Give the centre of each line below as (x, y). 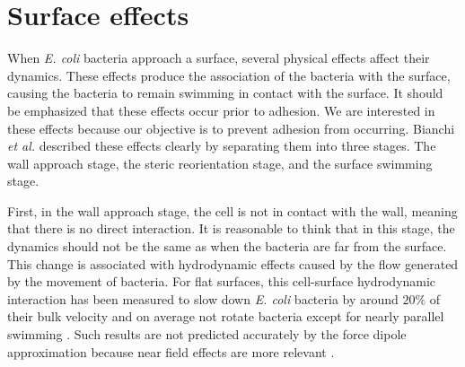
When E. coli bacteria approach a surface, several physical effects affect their (219, 58)
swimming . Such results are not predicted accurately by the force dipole (207, 334)
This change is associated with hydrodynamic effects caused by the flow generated (233, 263)
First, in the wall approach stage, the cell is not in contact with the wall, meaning (232, 210)
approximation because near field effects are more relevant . (171, 351)
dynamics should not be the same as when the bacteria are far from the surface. (227, 246)
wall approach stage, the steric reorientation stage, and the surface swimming (220, 163)
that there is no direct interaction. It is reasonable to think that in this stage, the (231, 228)
